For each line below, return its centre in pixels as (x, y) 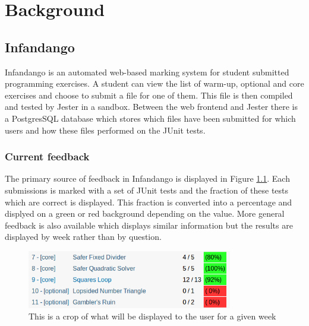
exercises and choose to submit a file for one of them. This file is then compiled (149, 95)
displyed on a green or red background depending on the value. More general (145, 213)
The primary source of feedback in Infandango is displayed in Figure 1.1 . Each (147, 178)
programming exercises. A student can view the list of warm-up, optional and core (154, 83)
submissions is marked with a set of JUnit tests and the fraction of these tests (147, 190)
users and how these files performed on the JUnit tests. (105, 130)
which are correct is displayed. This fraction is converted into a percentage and (149, 202)
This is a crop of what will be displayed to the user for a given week (152, 316)
